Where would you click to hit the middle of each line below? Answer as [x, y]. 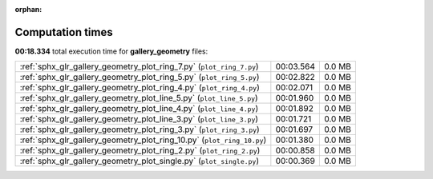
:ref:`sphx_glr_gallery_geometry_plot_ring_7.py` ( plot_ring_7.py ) [140, 66]
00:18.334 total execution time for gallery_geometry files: [111, 51]
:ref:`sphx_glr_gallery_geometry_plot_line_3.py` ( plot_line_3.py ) [139, 119]
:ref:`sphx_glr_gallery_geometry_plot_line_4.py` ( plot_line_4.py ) [139, 109]
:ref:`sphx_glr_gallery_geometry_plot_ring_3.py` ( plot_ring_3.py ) [140, 129]
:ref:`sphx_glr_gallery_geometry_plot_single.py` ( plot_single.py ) [140, 161]
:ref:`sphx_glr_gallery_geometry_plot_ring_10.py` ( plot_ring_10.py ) [143, 140]
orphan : [28, 9]
